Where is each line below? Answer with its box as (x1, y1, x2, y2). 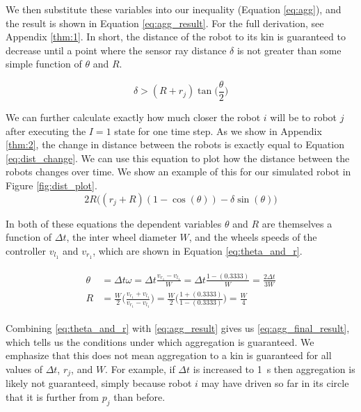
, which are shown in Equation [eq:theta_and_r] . (93, 243, 303, 257)
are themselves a (262, 216, 332, 230)
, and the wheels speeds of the (188, 230, 317, 244)
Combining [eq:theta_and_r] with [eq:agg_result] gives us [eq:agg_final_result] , (6, 321, 350, 335)
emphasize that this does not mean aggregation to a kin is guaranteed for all (6, 348, 332, 363)
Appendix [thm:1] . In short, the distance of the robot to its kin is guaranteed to (6, 29, 346, 44)
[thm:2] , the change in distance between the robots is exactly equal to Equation (6, 137, 344, 152)
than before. (113, 389, 166, 404)
